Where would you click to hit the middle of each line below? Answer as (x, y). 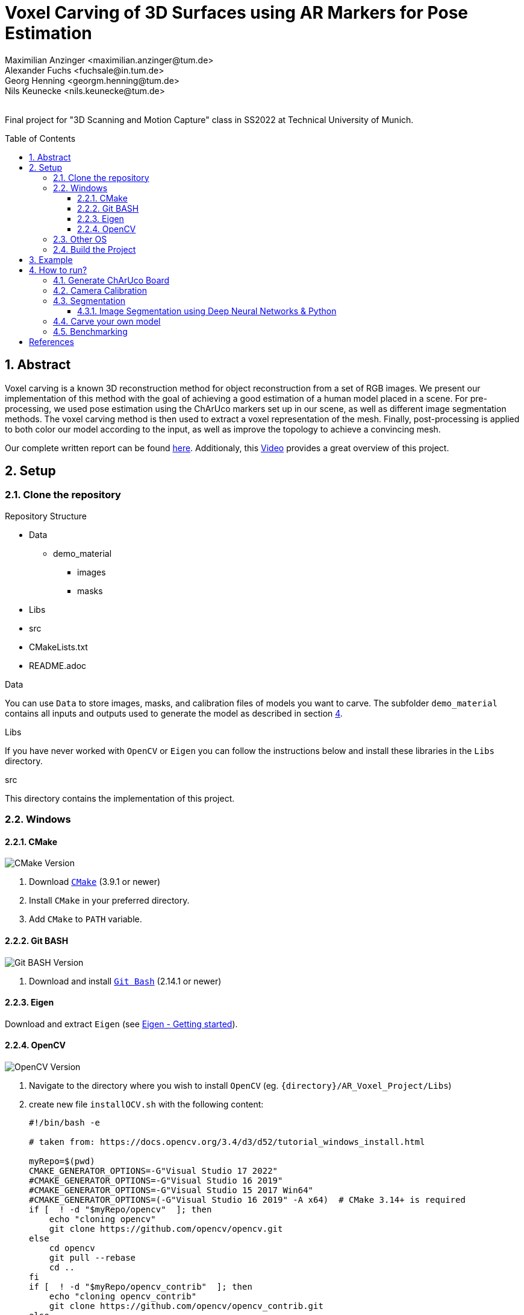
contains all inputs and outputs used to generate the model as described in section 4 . (174, 713)
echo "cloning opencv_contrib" (123, 1297)
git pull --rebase (92, 1258)
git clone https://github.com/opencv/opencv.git (166, 1229)
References (51, 341)
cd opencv (72, 1248)
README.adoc (58, 665)
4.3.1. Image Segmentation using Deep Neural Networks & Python (207, 311)
